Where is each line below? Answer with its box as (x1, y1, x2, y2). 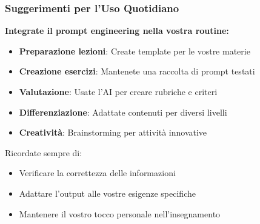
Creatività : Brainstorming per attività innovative (19, 126, 207, 139)
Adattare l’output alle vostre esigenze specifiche (19, 186, 196, 199)
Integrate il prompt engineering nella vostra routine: (5, 24, 229, 37)
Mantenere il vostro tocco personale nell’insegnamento (19, 207, 221, 220)
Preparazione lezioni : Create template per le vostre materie (19, 44, 250, 57)
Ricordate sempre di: (5, 146, 82, 159)
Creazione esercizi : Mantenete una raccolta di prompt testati (19, 65, 255, 77)
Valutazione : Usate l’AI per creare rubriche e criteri (19, 85, 218, 97)
